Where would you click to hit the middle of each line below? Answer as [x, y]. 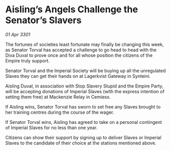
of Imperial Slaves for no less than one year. [52, 127]
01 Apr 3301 [18, 34]
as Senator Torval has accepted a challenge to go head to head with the [81, 50]
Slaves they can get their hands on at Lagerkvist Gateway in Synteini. [78, 76]
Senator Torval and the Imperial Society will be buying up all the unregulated [86, 71]
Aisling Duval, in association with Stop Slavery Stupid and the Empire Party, [84, 86]
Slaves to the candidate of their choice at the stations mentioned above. [81, 143]
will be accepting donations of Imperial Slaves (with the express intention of [85, 91]
